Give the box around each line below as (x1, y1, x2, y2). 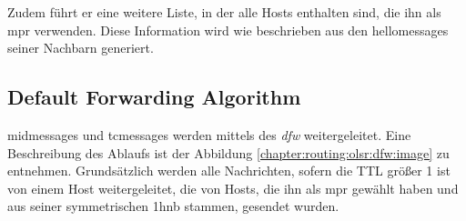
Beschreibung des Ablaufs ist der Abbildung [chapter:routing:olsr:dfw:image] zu (7, 143, 450, 162)
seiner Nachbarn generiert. (7, 38, 154, 57)
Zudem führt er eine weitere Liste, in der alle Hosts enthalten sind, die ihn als (7, 3, 441, 21)
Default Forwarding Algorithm (7, 83, 301, 111)
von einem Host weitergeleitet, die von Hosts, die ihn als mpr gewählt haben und (7, 178, 459, 197)
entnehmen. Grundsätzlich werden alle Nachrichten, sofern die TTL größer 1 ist (7, 161, 451, 180)
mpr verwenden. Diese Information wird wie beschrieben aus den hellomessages (7, 20, 449, 39)
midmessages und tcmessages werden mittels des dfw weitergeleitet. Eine (7, 125, 411, 144)
